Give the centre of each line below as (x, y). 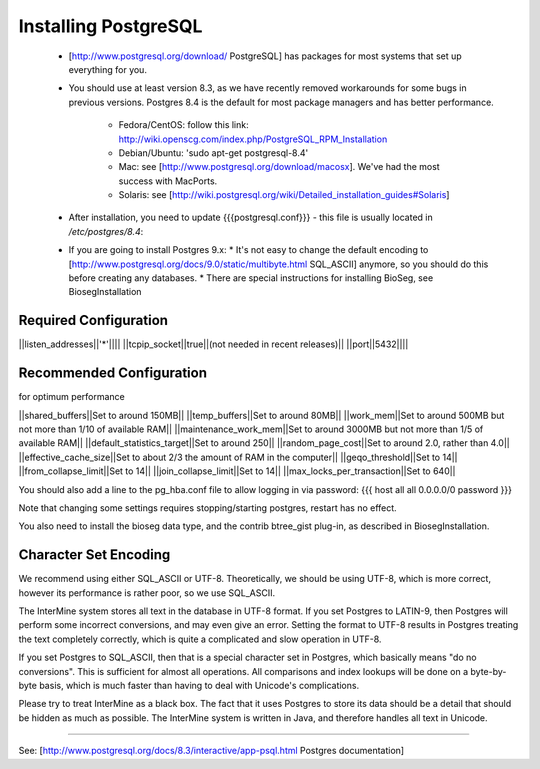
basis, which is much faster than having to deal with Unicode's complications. (199, 685)
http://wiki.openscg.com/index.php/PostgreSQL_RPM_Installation (253, 139)
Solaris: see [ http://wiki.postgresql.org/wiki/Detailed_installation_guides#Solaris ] (284, 195)
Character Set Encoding (94, 555)
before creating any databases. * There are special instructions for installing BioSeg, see (251, 278)
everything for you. (107, 69)
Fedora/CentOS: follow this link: (183, 125)
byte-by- (488, 671)
